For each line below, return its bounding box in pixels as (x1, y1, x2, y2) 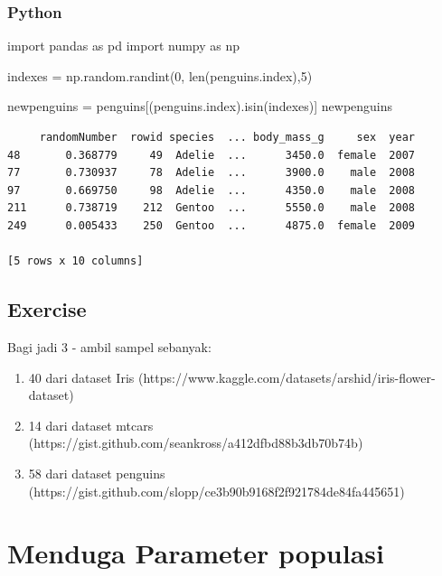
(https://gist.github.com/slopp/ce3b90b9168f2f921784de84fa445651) (28, 481, 405, 500)
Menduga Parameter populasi (7, 534, 384, 571)
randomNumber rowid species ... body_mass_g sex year (39, 131, 416, 144)
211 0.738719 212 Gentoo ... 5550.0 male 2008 (7, 201, 416, 215)
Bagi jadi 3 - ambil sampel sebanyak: (7, 337, 212, 356)
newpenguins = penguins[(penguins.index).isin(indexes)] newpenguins (7, 97, 393, 116)
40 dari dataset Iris (28, 367, 135, 386)
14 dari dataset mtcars (28, 415, 154, 434)
